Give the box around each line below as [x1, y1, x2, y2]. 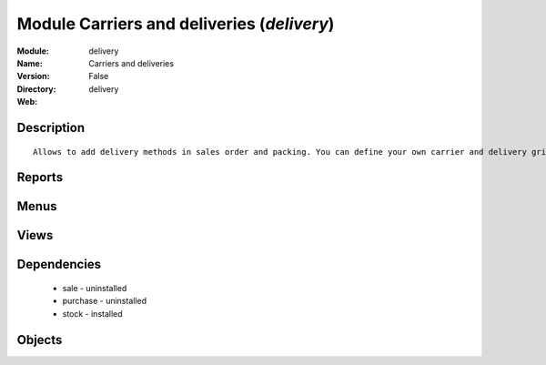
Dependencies [16, 257, 102, 272]
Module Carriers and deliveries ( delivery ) [16, 14, 335, 34]
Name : [16, 57, 43, 68]
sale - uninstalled [62, 282, 127, 293]
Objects [16, 332, 63, 348]
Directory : [16, 83, 56, 95]
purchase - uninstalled [62, 296, 147, 307]
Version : [16, 71, 50, 82]
